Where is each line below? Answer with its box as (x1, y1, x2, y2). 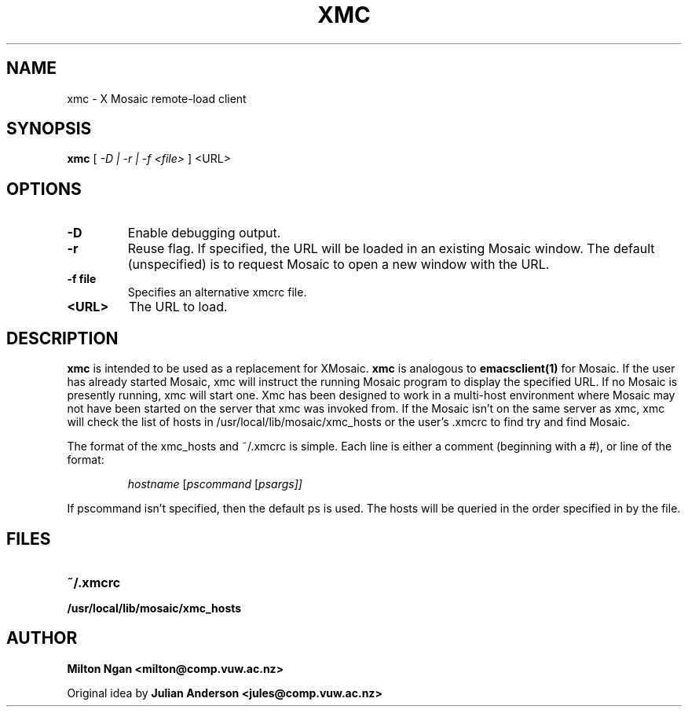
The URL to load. (128, 299, 228, 315)
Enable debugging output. (127, 225, 281, 241)
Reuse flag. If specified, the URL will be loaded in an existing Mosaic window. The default (127, 241, 655, 257)
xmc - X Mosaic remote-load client (67, 91, 247, 105)
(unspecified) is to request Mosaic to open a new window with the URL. (127, 256, 550, 273)
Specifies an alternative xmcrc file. (127, 285, 307, 300)
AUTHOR (6, 628, 78, 649)
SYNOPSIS (6, 119, 92, 139)
